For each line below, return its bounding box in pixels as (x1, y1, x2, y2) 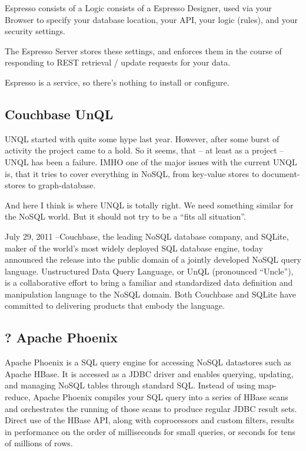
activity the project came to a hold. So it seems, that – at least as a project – (5, 144, 284, 156)
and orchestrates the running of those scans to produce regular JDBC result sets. (5, 402, 297, 414)
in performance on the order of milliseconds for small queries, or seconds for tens (5, 425, 295, 437)
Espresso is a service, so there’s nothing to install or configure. (5, 76, 229, 88)
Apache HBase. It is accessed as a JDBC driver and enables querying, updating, (5, 367, 294, 380)
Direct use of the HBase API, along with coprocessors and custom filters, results (5, 414, 294, 426)
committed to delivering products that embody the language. (5, 299, 225, 312)
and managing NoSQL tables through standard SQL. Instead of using (5, 379, 255, 391)
